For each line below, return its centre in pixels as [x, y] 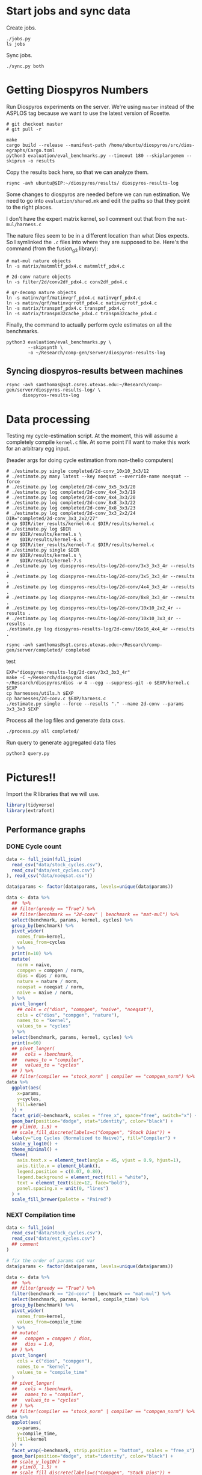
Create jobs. [21, 28]
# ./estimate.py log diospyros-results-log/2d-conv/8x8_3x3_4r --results [101, 598]
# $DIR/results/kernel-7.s [44, 561]
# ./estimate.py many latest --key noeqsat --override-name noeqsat [94, 476]
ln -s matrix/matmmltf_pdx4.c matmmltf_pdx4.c [66, 266]
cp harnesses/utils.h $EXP [40, 694]
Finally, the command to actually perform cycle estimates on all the [89, 325]
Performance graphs [46, 829]
